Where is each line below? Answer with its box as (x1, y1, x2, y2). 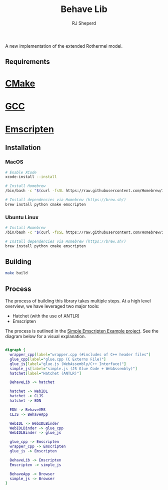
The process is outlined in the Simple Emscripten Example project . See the (5, 328, 159, 334)
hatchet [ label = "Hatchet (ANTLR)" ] (9, 371, 81, 376)
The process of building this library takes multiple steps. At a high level (5, 298, 151, 304)
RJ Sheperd (71, 20, 96, 26)
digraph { (5, 348, 26, 353)
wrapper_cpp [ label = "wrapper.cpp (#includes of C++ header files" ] (9, 352, 151, 357)
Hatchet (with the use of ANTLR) (12, 313, 80, 319)
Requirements (5, 58, 50, 66)
